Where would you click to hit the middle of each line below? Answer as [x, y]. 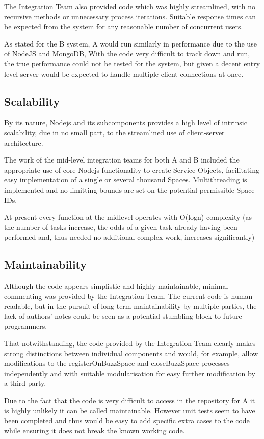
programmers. [26, 326]
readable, [18, 306]
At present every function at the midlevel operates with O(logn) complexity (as [128, 217]
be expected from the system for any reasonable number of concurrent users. [124, 26]
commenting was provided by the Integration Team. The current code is [116, 296]
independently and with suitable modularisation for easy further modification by [130, 373]
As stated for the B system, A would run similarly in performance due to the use [130, 43]
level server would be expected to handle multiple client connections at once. [124, 73]
